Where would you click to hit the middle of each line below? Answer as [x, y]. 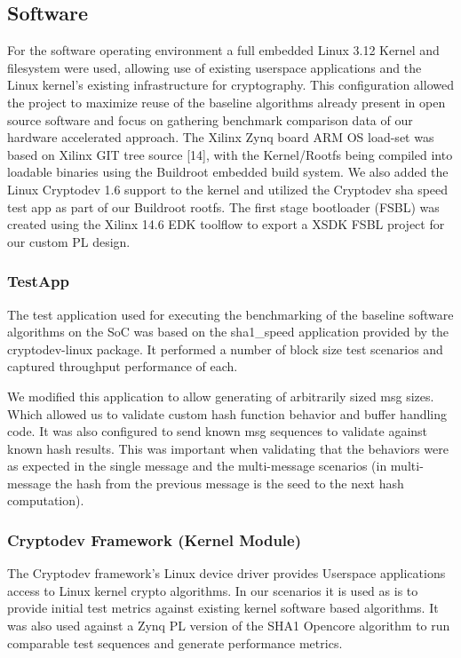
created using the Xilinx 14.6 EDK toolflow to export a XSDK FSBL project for [226, 224]
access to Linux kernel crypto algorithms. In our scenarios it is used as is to [213, 590]
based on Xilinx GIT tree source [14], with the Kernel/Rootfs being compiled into [230, 154]
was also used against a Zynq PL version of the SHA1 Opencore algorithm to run [229, 626]
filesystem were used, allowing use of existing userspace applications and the [215, 67]
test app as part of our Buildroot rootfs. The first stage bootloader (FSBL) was [223, 206]
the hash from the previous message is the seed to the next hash [229, 483]
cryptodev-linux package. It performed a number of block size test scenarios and [225, 349]
